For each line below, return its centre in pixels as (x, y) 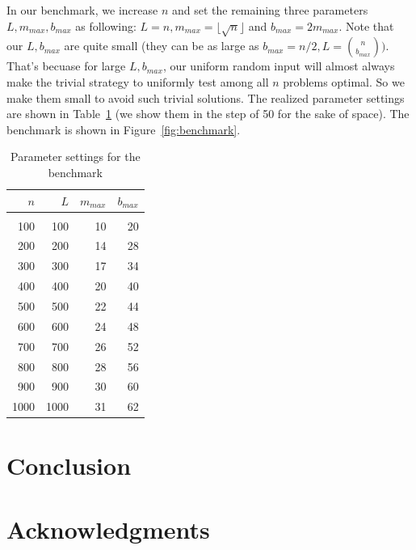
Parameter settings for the (76, 157)
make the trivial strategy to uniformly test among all (138, 81)
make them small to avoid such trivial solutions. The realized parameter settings (206, 97)
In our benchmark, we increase (82, 10)
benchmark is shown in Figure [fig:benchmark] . (124, 129)
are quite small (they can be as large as (162, 46)
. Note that (366, 25)
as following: (106, 25)
